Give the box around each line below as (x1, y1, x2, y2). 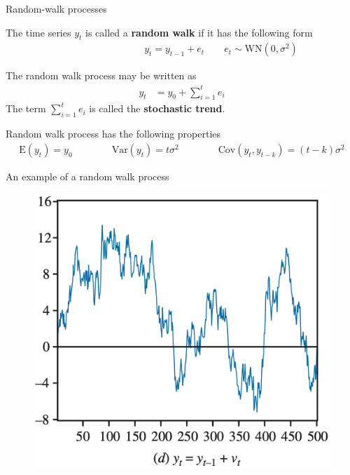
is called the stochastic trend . (89, 101, 225, 116)
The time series (6, 25, 71, 39)
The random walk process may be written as (6, 68, 197, 83)
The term (6, 101, 46, 116)
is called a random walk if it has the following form (85, 25, 313, 39)
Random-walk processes (6, 1, 107, 15)
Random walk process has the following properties (6, 126, 221, 141)
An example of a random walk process (6, 168, 169, 183)
